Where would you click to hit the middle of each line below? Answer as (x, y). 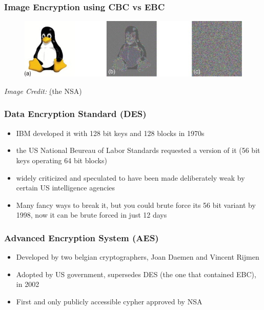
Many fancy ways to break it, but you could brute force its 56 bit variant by (136, 205)
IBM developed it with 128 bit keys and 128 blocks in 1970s (110, 133)
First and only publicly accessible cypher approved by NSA (109, 301)
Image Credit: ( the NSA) (43, 91)
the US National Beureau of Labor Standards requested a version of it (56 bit (138, 150)
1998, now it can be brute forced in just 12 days (92, 215)
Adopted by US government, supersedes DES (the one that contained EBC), (136, 274)
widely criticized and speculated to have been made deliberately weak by (130, 177)
